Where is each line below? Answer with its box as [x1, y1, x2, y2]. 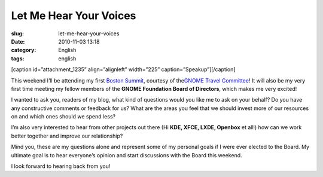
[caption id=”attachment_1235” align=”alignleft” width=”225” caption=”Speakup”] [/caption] [11, 66, 236, 73]
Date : [11, 38, 25, 45]
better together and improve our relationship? [11, 132, 123, 139]
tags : [11, 54, 25, 62]
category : [11, 47, 36, 54]
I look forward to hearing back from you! [11, 163, 111, 170]
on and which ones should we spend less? [11, 113, 116, 120]
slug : [11, 30, 24, 37]
